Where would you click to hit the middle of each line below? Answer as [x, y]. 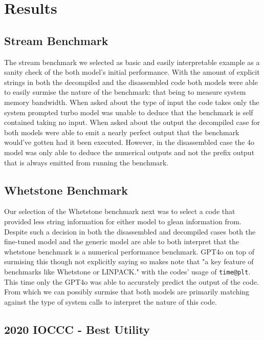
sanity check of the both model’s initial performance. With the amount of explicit [132, 72]
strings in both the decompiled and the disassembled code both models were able [131, 82]
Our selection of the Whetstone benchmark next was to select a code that [120, 211]
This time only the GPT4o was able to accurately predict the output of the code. [131, 281]
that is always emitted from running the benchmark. [86, 162]
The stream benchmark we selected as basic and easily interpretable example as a [132, 62]
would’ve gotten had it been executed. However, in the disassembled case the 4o [129, 142]
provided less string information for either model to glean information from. [123, 221]
